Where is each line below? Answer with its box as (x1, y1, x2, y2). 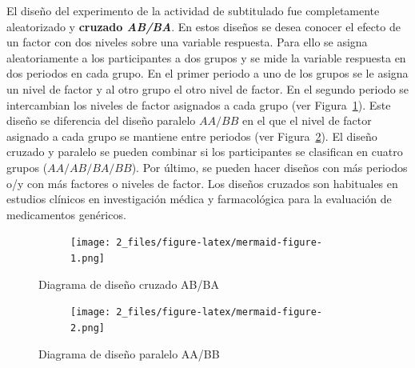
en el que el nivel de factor (241, 112, 372, 129)
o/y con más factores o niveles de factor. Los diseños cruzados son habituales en (6, 174, 398, 191)
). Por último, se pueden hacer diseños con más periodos (131, 158, 408, 175)
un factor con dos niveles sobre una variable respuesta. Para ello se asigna (6, 34, 368, 50)
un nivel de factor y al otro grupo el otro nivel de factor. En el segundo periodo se (6, 80, 409, 97)
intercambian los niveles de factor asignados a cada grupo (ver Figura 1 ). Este (6, 96, 391, 113)
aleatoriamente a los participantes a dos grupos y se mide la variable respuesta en (6, 49, 406, 66)
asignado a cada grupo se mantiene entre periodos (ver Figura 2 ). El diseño (6, 127, 377, 144)
